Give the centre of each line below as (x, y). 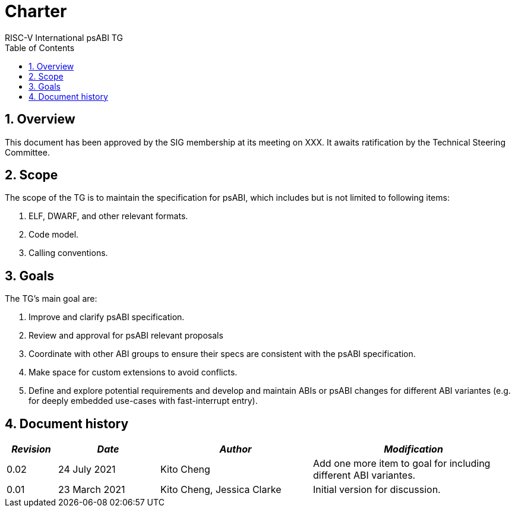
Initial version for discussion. (377, 490)
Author (236, 449)
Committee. (27, 152)
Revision (31, 449)
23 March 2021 (92, 490)
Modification (413, 449)
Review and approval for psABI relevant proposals (126, 336)
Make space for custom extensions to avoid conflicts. (133, 372)
